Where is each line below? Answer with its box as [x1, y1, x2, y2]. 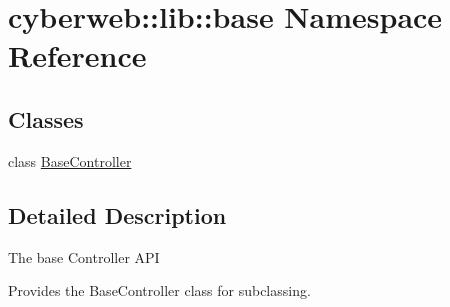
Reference [8, 35, 147, 76]
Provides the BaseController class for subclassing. [8, 280, 311, 301]
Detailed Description [8, 199, 227, 230]
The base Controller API [8, 246, 160, 267]
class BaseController [8, 150, 132, 171]
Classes [8, 103, 84, 134]
